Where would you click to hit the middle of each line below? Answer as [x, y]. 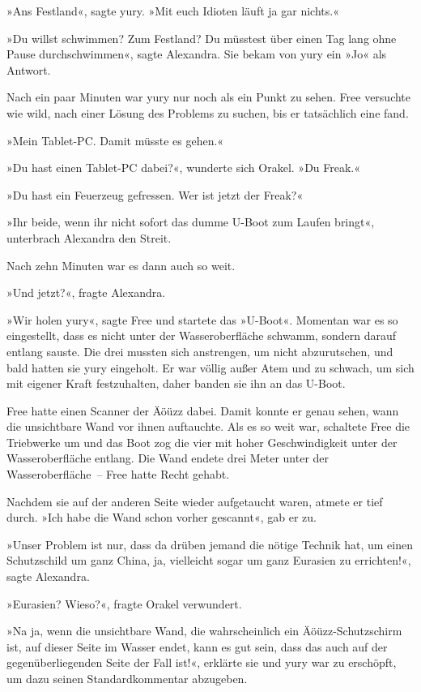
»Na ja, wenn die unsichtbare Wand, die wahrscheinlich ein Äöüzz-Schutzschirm [204, 631]
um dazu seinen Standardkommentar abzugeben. [127, 678]
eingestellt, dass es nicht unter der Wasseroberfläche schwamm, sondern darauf [202, 335]
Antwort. [29, 69]
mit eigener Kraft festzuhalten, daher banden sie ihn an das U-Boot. [176, 383]
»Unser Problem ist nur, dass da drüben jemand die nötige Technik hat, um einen [210, 544]
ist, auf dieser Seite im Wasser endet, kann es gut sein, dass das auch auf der [197, 646]
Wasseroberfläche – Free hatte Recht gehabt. [118, 474]
